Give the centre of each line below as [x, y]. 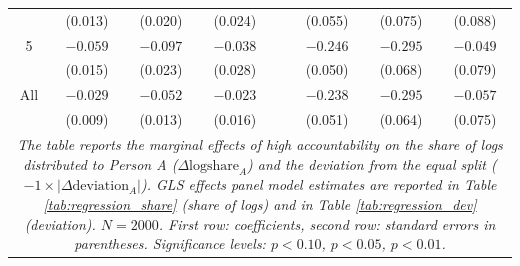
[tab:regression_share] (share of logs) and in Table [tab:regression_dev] [260, 203]
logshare [214, 165]
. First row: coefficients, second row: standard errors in [327, 223]
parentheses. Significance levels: [170, 243]
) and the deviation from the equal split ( [372, 163]
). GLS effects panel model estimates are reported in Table [319, 184]
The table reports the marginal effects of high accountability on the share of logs [260, 143]
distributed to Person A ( [100, 163]
